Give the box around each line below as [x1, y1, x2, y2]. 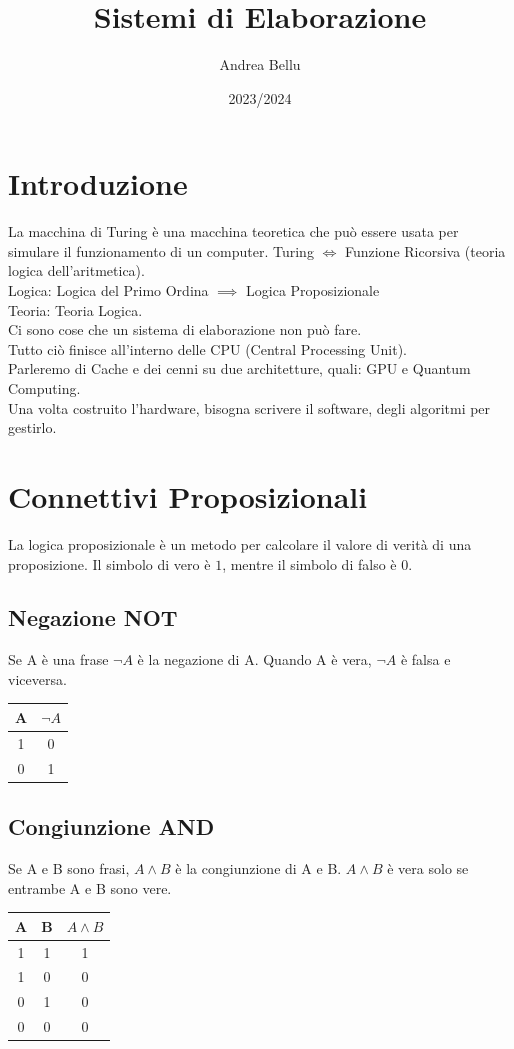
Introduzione [8, 163, 188, 204]
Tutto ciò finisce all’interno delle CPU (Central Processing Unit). [8, 338, 407, 359]
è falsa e [400, 649, 451, 670]
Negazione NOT [8, 602, 178, 633]
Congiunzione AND [8, 811, 215, 842]
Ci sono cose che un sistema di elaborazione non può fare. [8, 319, 362, 340]
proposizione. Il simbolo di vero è [8, 553, 211, 574]
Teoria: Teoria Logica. [8, 299, 143, 320]
